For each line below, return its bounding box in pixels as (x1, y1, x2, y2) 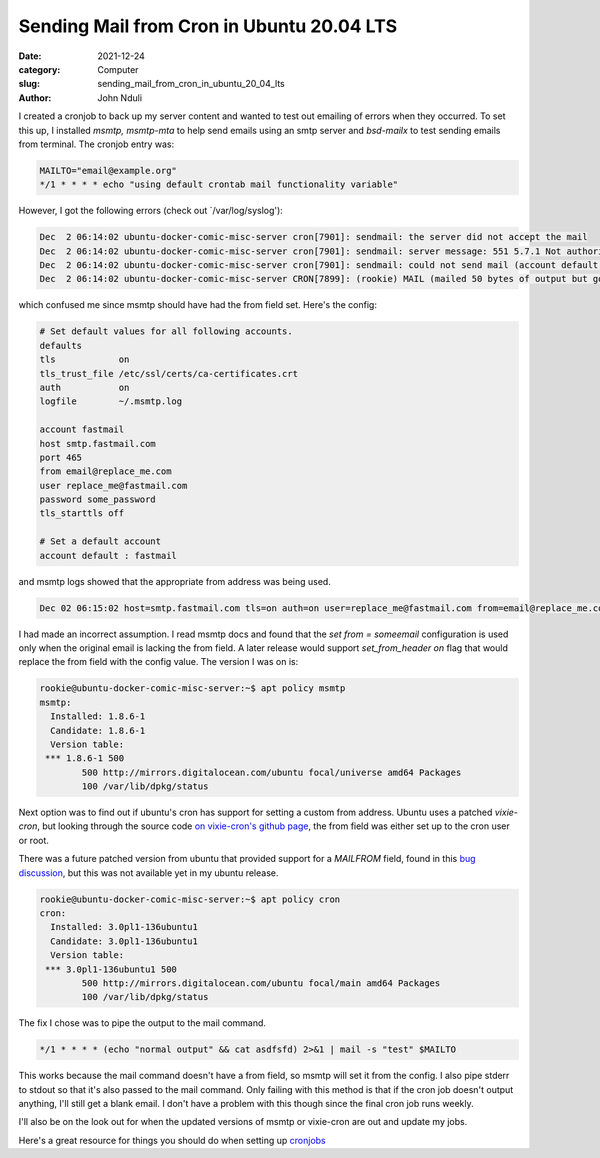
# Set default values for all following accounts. (39, 326, 294, 337)
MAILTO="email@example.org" (39, 165, 177, 176)
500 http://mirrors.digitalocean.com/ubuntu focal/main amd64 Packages (81, 977, 441, 989)
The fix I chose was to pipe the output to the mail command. (18, 1017, 267, 1029)
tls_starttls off (39, 508, 125, 519)
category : (18, 63, 61, 75)
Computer (97, 63, 139, 75)
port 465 (39, 451, 83, 463)
